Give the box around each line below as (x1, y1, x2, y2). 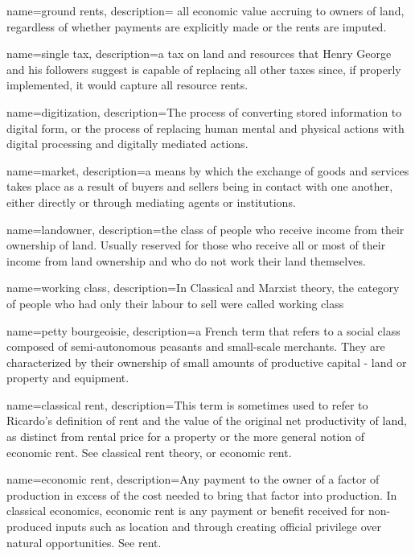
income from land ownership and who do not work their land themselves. (6, 252, 366, 269)
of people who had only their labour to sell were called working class (6, 294, 344, 311)
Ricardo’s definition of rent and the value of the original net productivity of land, (6, 412, 407, 429)
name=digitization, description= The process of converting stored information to (6, 103, 402, 120)
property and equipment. (6, 369, 129, 386)
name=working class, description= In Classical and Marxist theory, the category (6, 279, 400, 296)
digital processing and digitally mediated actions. (6, 135, 249, 152)
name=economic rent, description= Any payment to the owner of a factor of (6, 471, 380, 488)
